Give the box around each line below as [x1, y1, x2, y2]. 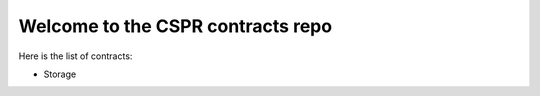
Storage [43, 68, 77, 80]
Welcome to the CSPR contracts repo [18, 15, 333, 37]
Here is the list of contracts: [18, 50, 133, 62]
